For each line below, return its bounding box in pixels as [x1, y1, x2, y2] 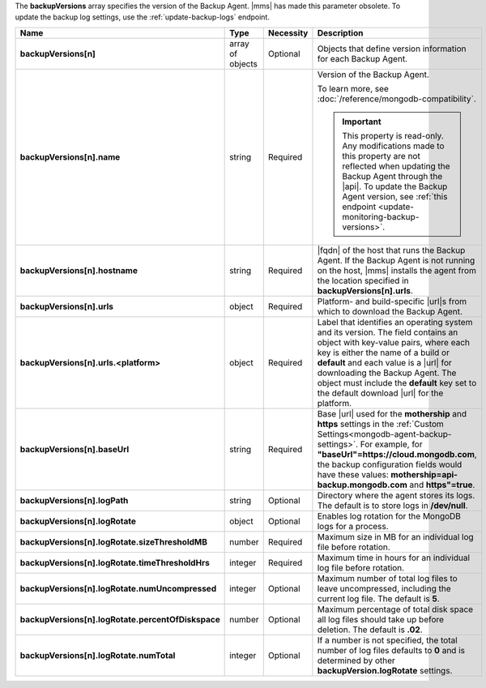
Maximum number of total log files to [317, 572, 458, 583]
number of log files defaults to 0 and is [317, 644, 466, 656]
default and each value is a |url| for [317, 357, 453, 368]
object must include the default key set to [317, 377, 477, 388]
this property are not [341, 150, 420, 161]
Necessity [267, 27, 309, 38]
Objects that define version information [317, 43, 467, 54]
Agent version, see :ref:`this [341, 190, 448, 202]
